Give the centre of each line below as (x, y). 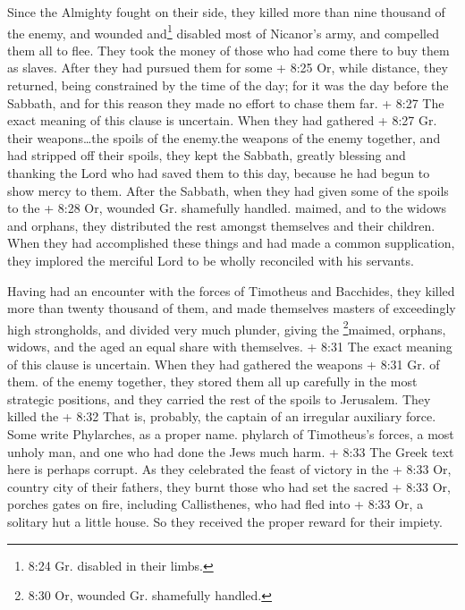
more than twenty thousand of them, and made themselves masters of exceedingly (232, 308)
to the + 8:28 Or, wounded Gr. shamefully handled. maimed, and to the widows (227, 208)
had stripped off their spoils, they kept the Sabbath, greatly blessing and (207, 155)
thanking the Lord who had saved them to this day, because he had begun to (219, 173)
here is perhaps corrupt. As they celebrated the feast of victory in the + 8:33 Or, (229, 469)
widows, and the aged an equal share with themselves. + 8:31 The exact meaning (230, 346)
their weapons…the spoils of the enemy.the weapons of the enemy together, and (224, 137)
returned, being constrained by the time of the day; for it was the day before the (228, 85)
